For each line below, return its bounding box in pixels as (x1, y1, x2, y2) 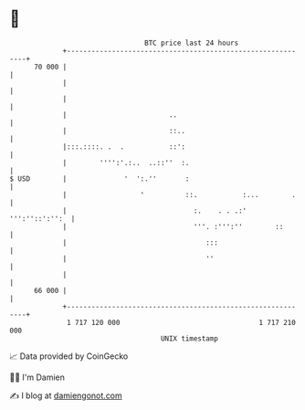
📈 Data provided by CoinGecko (9, 351, 129, 362)
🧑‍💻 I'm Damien (9, 372, 66, 383)
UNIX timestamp (160, 333, 219, 343)
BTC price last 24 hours (144, 38, 239, 47)
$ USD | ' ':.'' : (9, 173, 190, 184)
